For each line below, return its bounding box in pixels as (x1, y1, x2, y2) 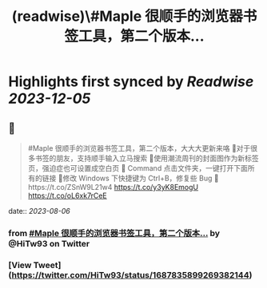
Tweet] (33, 259, 62, 270)
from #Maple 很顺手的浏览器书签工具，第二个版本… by (8, 227, 221, 239)
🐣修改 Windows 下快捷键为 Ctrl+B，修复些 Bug (58, 173, 213, 183)
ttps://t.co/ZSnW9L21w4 (27, 183, 113, 191)
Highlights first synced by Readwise (8, 73, 254, 91)
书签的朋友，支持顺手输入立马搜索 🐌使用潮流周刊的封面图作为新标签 (34, 153, 259, 163)
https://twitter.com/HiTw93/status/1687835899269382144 (11, 269, 249, 280)
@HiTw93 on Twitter (8, 238, 90, 249)
